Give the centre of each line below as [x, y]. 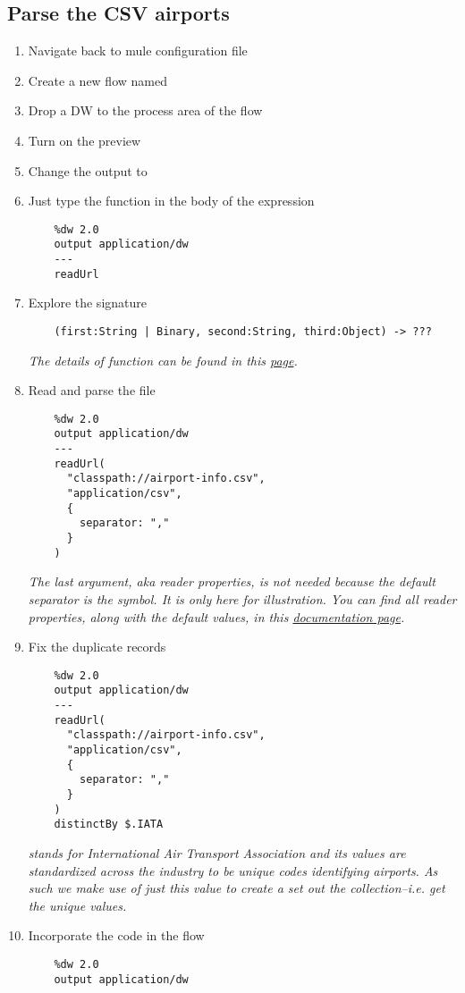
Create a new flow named [97, 80]
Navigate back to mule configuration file [138, 50]
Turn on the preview [85, 140]
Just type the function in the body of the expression [171, 201]
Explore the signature [87, 303]
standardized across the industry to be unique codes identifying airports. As [233, 870]
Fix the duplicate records [97, 647]
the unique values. [77, 905]
